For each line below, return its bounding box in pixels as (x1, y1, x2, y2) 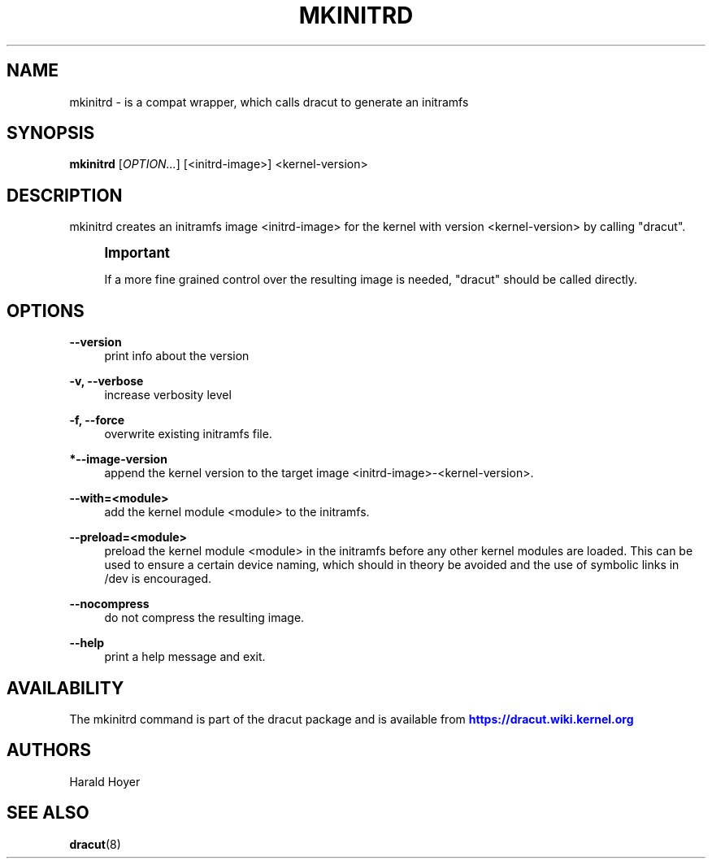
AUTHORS (7, 740, 92, 761)
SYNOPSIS (7, 123, 95, 144)
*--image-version (69, 452, 167, 467)
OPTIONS (7, 300, 85, 321)
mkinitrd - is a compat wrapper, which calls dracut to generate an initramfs (69, 94, 469, 109)
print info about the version (104, 349, 250, 363)
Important (104, 245, 171, 262)
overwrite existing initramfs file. (104, 427, 272, 441)
